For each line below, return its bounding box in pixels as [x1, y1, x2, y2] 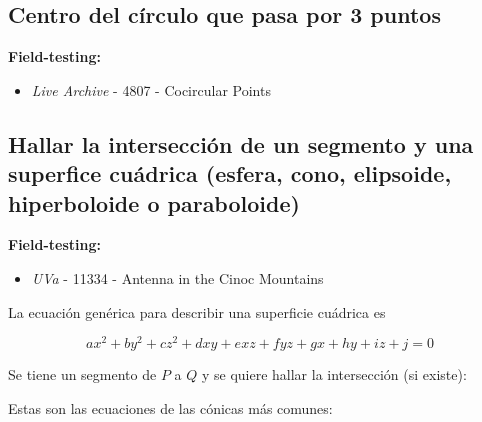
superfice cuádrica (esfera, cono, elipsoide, [8, 158, 452, 189]
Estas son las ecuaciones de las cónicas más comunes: [8, 397, 333, 418]
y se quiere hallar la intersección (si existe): [201, 364, 467, 385]
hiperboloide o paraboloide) [8, 187, 300, 218]
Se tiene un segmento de [8, 364, 157, 385]
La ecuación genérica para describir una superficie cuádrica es [8, 301, 386, 322]
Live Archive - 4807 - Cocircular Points [31, 79, 271, 100]
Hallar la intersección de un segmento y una [8, 128, 474, 159]
